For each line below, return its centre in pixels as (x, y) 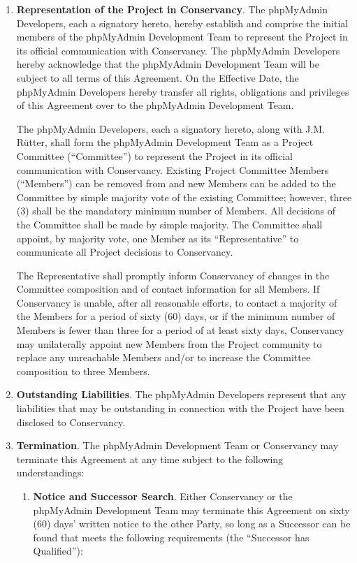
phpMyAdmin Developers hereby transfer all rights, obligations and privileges (183, 91)
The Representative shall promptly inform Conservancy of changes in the (173, 275)
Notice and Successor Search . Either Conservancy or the (163, 496)
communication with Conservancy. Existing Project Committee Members (173, 169)
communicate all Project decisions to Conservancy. (125, 252)
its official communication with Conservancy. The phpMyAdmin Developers (178, 50)
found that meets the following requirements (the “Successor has (171, 537)
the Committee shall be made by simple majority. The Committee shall (169, 224)
